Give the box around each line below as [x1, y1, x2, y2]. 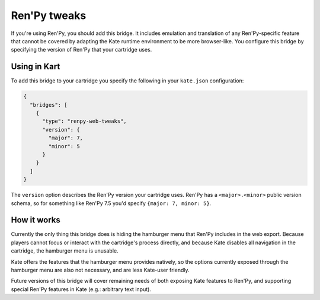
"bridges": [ [30, 101, 68, 108]
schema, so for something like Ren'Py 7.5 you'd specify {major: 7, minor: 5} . [11, 199, 212, 207]
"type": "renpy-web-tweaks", [42, 118, 127, 125]
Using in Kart [11, 62, 60, 72]
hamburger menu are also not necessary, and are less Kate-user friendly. [11, 266, 190, 273]
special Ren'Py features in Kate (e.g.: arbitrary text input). [11, 285, 151, 293]
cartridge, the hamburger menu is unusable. [11, 247, 119, 254]
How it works [11, 215, 60, 225]
